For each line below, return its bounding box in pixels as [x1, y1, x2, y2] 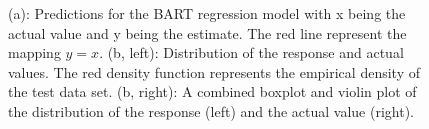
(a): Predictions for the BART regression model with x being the [8, 3, 406, 23]
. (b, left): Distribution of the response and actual [99, 42, 404, 63]
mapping [8, 42, 61, 63]
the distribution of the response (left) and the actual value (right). [8, 100, 414, 121]
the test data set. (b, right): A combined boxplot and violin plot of [8, 81, 417, 102]
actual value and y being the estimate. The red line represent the [8, 22, 407, 43]
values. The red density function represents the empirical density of [8, 61, 420, 82]
